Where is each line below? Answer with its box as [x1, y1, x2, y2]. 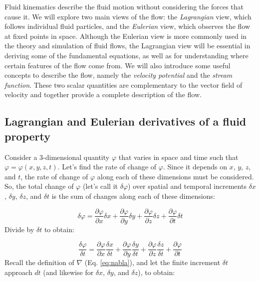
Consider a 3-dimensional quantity [4, 151, 110, 162]
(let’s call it [82, 181, 118, 191]
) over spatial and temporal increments [128, 181, 247, 191]
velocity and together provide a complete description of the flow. [4, 89, 202, 100]
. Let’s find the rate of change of [57, 161, 157, 172]
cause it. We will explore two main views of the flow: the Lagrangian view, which [4, 11, 252, 21]
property [4, 128, 51, 143]
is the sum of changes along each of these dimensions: [51, 190, 215, 201]
